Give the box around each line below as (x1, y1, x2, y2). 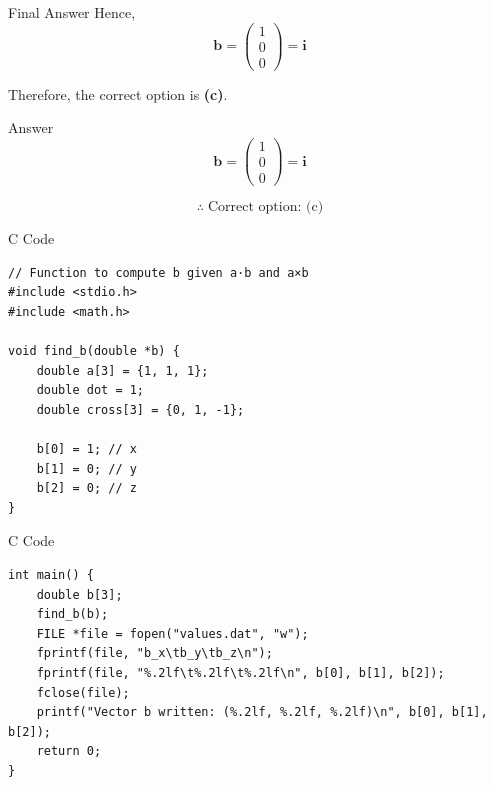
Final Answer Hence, (8, 2, 136, 22)
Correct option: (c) (207, 200, 324, 215)
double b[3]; (36, 587, 123, 602)
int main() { (8, 568, 94, 582)
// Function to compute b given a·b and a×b (8, 265, 309, 280)
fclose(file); (36, 685, 130, 700)
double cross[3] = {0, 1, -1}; (36, 402, 245, 417)
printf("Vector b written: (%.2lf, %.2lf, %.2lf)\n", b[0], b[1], (36, 705, 488, 720)
